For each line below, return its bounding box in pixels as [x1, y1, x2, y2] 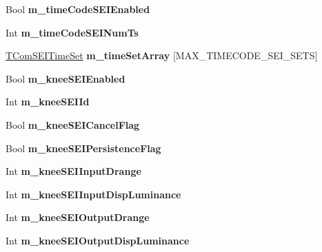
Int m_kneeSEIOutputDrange [6, 210, 150, 224]
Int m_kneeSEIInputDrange [6, 164, 141, 178]
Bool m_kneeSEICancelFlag [6, 117, 140, 132]
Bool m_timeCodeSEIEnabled [6, 2, 150, 16]
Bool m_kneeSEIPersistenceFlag [6, 140, 161, 155]
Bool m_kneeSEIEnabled [6, 71, 125, 85]
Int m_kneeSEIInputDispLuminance [6, 187, 181, 201]
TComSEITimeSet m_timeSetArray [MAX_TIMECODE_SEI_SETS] [6, 48, 318, 63]
